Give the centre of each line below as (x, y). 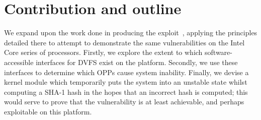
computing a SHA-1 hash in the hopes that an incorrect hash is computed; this (126, 92)
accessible (19, 62)
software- (219, 52)
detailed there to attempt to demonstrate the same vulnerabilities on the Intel (124, 42)
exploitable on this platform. (48, 111)
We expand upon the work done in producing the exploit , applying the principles (131, 33)
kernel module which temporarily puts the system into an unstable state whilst (126, 82)
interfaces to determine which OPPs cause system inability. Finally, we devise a (126, 72)
